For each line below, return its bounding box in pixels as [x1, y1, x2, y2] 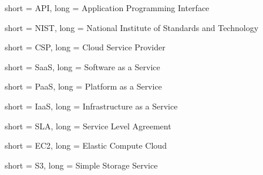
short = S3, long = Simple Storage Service [5, 159, 158, 171]
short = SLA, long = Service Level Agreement [5, 119, 171, 132]
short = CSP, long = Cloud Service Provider [5, 41, 166, 53]
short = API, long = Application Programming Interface [5, 2, 210, 13]
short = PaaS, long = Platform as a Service [5, 80, 162, 92]
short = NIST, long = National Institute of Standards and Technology [5, 21, 259, 33]
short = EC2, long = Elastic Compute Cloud [5, 139, 167, 152]
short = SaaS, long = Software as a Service [5, 60, 160, 73]
